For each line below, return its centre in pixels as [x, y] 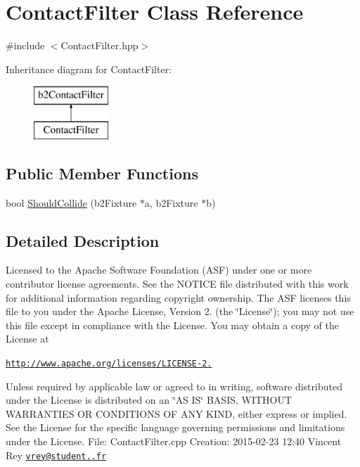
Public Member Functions [102, 173]
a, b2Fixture [171, 202]
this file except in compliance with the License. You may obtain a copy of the [172, 325]
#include [25, 45]
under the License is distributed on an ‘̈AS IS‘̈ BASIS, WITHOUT [149, 400]
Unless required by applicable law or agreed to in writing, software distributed [174, 386]
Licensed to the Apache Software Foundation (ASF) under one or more [159, 270]
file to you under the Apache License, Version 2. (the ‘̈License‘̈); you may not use [180, 311]
